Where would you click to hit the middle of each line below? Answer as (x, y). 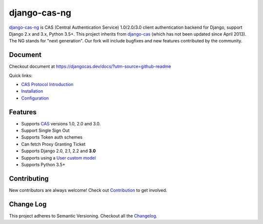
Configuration (35, 98)
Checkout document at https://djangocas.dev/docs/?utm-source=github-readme (90, 66)
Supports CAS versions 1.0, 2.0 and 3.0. (61, 123)
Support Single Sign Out (46, 131)
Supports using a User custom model (58, 158)
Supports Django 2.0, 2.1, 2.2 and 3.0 (58, 151)
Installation (32, 91)
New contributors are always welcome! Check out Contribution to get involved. (88, 190)
